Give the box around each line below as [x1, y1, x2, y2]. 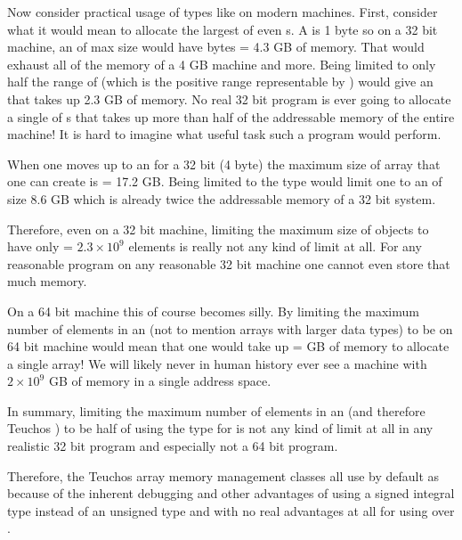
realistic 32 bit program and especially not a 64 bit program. [7, 437, 338, 455]
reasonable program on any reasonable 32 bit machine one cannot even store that [7, 254, 450, 273]
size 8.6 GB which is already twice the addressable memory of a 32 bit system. [7, 189, 436, 208]
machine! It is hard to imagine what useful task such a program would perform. [7, 125, 442, 143]
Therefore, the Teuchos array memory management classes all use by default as [7, 466, 440, 485]
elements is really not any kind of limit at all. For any [128, 237, 422, 256]
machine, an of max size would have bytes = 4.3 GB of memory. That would [7, 37, 425, 56]
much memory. [7, 272, 87, 290]
